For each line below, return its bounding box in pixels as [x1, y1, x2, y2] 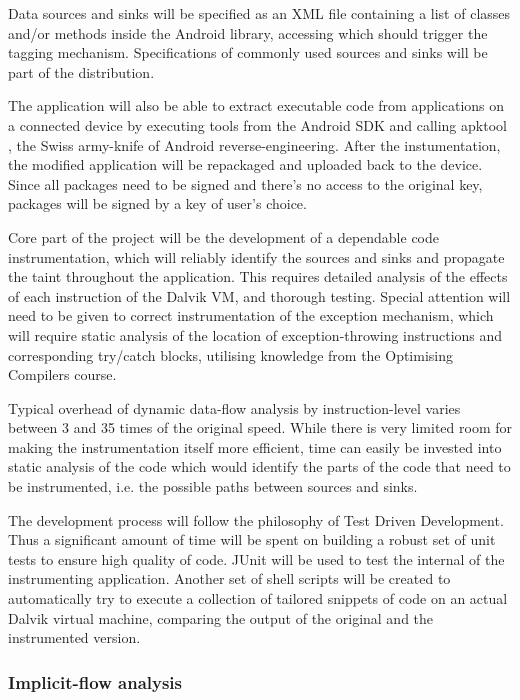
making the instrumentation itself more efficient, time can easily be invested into [8, 436, 502, 457]
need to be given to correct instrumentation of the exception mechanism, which [8, 305, 494, 326]
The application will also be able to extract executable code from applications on [8, 95, 505, 116]
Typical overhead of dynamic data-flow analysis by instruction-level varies [8, 397, 461, 418]
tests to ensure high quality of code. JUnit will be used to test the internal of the [8, 548, 505, 569]
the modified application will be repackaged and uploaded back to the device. [8, 154, 483, 175]
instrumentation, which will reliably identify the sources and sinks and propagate [8, 246, 505, 267]
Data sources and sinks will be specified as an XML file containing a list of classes [8, 3, 511, 23]
